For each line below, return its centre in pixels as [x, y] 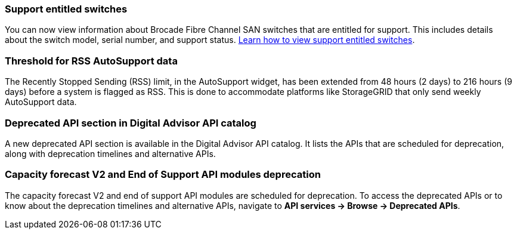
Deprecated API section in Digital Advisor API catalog [131, 123]
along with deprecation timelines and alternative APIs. [110, 153]
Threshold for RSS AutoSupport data [91, 61]
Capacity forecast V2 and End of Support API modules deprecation [163, 175]
